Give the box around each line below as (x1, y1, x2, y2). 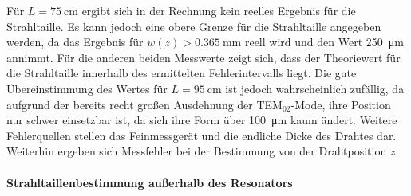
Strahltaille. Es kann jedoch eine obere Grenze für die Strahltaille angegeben (6, 18, 381, 34)
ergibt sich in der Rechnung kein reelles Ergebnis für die (81, 2, 356, 18)
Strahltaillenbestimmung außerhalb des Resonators (6, 174, 293, 190)
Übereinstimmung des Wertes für (6, 80, 168, 96)
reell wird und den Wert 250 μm (244, 33, 404, 50)
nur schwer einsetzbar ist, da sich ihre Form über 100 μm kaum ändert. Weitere (6, 112, 397, 128)
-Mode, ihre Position (290, 96, 391, 112)
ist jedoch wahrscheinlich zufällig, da (225, 80, 405, 96)
